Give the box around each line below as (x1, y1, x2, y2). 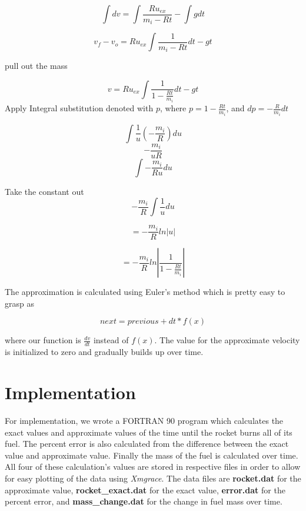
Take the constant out (5, 185, 84, 197)
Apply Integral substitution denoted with (5, 102, 154, 114)
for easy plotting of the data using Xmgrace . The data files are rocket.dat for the (5, 472, 301, 484)
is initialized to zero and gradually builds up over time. (5, 346, 204, 358)
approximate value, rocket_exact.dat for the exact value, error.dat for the (5, 483, 285, 496)
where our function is (5, 334, 81, 346)
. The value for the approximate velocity (154, 334, 300, 346)
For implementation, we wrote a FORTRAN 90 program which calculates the (5, 414, 284, 427)
